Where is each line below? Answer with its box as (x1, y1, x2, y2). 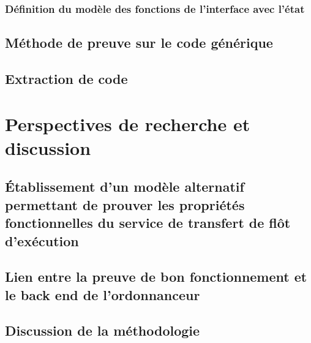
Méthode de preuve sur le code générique (5, 33, 273, 52)
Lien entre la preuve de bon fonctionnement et (5, 267, 307, 286)
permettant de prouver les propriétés (5, 195, 245, 214)
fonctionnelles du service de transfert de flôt (5, 213, 291, 232)
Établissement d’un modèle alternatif (5, 177, 244, 196)
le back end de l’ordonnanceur (5, 285, 200, 304)
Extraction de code (5, 69, 128, 88)
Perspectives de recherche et (5, 111, 250, 136)
